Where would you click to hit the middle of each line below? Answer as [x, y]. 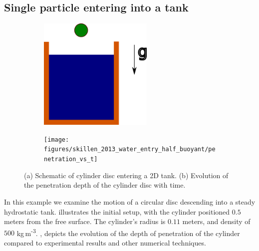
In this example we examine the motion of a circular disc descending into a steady [130, 201]
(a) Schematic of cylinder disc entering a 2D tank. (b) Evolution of [126, 175]
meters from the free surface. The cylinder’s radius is [85, 221]
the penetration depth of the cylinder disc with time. [105, 185]
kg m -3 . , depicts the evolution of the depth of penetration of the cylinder [128, 232]
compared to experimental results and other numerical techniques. [105, 242]
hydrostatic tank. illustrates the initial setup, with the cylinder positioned [117, 211]
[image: [57, 139]
